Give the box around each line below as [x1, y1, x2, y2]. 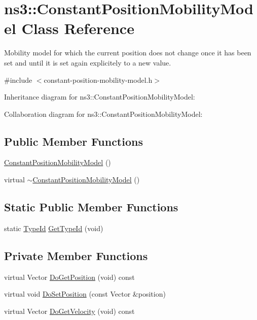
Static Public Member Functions [4, 199, 178, 215]
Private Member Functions [4, 247, 148, 263]
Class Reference [21, 18, 134, 39]
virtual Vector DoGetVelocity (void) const [4, 305, 135, 316]
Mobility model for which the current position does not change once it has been [4, 47, 251, 58]
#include [4, 74, 32, 85]
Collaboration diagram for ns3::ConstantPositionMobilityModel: [4, 108, 203, 119]
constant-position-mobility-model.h [44, 74, 153, 85]
